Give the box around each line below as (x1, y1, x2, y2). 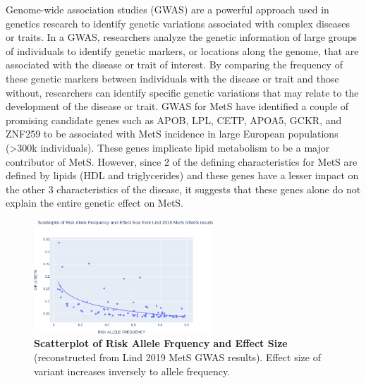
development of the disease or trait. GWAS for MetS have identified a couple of (6, 99, 349, 114)
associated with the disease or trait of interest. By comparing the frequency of (6, 57, 343, 72)
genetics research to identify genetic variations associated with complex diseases (6, 16, 350, 30)
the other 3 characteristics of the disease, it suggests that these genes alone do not (6, 181, 361, 196)
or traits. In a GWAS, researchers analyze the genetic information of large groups (6, 30, 358, 44)
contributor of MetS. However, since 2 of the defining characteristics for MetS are (6, 154, 358, 169)
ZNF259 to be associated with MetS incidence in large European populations (6, 126, 338, 141)
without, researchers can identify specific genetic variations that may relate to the (6, 85, 359, 99)
